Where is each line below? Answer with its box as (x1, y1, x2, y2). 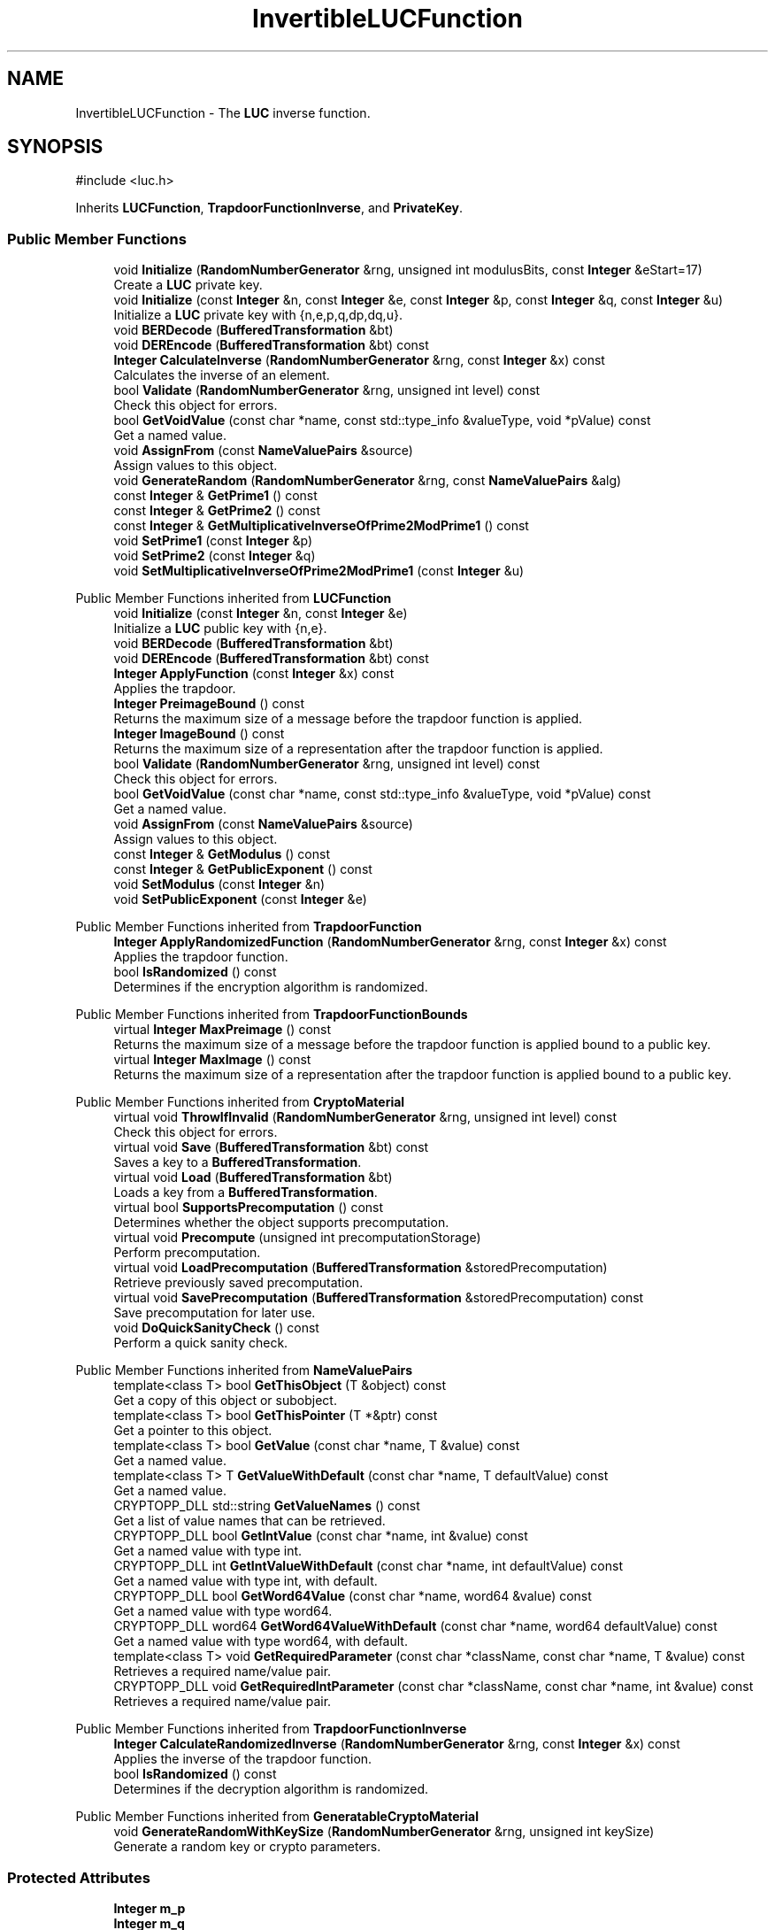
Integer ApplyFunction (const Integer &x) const (113, 666, 395, 682)
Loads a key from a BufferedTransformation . (113, 1185, 378, 1200)
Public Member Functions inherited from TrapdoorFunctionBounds (75, 1007, 468, 1023)
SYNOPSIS (7, 135, 104, 158)
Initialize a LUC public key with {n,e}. (113, 621, 327, 637)
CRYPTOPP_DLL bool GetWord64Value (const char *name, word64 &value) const (113, 1588, 592, 1604)
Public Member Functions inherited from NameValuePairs (75, 1363, 413, 1378)
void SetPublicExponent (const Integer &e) (113, 892, 367, 907)
